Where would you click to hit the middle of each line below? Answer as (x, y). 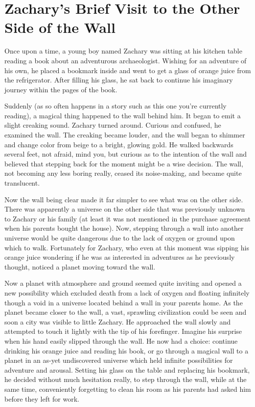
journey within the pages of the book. (61, 89)
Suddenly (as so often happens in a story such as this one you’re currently (116, 106)
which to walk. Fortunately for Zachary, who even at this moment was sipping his (127, 247)
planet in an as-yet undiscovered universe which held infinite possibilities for (119, 360)
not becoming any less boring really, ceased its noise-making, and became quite (123, 173)
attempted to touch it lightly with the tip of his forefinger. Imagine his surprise (123, 331)
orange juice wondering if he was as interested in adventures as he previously (120, 257)
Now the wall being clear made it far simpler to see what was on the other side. (124, 199)
